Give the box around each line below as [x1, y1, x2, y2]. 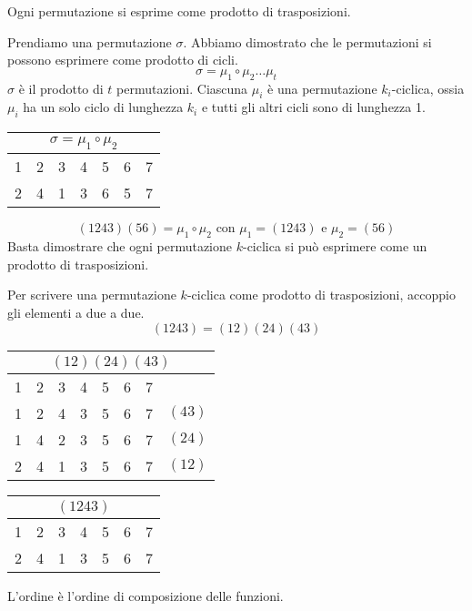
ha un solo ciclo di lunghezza [23, 97, 184, 117]
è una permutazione [267, 78, 377, 97]
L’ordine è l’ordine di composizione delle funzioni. [7, 586, 284, 605]
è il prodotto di [18, 78, 104, 97]
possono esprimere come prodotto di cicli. [7, 50, 238, 69]
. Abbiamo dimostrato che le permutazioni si [183, 32, 432, 51]
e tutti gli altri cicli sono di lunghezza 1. [201, 97, 426, 117]
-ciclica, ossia [391, 78, 465, 97]
